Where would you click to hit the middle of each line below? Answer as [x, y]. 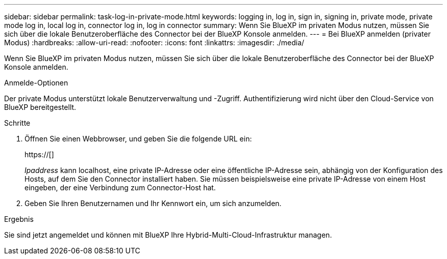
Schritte [17, 123]
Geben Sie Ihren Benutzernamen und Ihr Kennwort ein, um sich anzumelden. [153, 203]
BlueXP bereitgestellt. [40, 107]
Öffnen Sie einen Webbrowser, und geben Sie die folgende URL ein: [138, 139]
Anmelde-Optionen [36, 83]
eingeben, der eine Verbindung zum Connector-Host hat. [120, 188]
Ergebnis [19, 219]
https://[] [39, 154]
